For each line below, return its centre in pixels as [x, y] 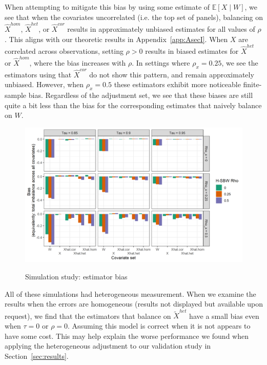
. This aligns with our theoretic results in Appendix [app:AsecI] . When [116, 39]
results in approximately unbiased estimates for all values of [161, 28]
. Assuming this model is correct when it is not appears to [159, 326]
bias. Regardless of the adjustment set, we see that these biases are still [141, 95]
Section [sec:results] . [37, 356]
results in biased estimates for [192, 50]
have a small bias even [224, 316]
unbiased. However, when [44, 84]
